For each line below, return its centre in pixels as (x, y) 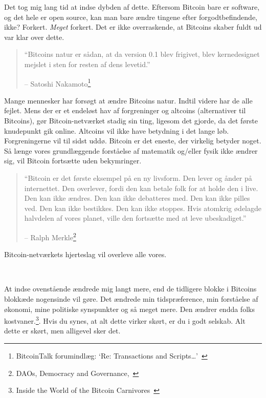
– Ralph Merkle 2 (50, 236)
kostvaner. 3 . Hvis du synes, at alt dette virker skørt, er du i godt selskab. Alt (125, 320)
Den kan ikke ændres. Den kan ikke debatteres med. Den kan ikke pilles (137, 198)
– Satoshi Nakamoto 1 (58, 82)
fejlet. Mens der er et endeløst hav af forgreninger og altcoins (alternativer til (125, 110)
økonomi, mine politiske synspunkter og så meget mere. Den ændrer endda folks (129, 309)
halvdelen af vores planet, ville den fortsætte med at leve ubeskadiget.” (135, 218)
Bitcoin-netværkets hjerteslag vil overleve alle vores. (85, 254)
